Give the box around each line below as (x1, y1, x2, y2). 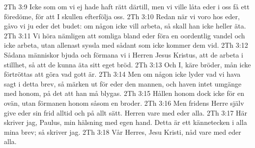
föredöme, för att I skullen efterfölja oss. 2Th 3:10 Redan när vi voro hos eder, (4, 11, 240, 21)
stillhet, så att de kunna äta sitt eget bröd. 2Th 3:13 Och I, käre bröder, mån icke (4, 59, 251, 69)
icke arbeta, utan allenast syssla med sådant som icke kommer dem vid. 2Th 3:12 (4, 40, 248, 50)
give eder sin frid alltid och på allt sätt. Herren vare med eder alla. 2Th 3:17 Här (4, 107, 248, 118)
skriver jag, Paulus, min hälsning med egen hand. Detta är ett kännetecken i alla (4, 117, 247, 127)
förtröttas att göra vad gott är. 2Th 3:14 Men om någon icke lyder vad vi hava (4, 69, 241, 79)
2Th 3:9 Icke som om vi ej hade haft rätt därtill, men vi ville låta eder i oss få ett (4, 1, 250, 11)
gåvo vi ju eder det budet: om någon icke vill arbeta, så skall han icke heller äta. (4, 21, 246, 31)
